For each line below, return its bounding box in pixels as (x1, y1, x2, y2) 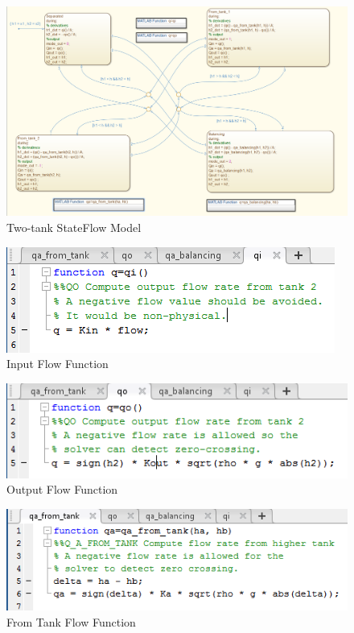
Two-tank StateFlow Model (6, 219, 142, 236)
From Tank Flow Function (6, 614, 136, 631)
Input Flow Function (6, 355, 109, 372)
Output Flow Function (6, 481, 118, 498)
